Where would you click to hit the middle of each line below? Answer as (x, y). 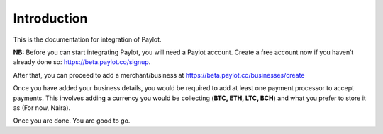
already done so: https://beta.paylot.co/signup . (82, 62)
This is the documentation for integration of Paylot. (88, 39)
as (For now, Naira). (42, 108)
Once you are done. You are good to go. (72, 121)
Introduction (50, 18)
